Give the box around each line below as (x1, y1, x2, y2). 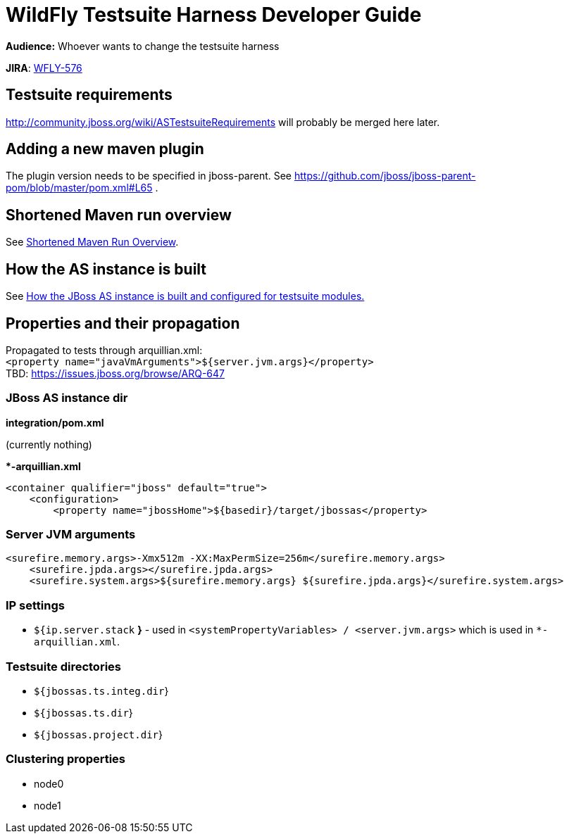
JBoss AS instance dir (6, 391, 128, 405)
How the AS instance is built (6, 260, 207, 278)
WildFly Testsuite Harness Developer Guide (6, 3, 422, 27)
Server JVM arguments (6, 527, 136, 542)
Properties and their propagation (6, 314, 240, 332)
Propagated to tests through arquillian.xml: (6, 343, 203, 356)
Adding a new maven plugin (6, 140, 204, 158)
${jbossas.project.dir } (34, 728, 163, 740)
